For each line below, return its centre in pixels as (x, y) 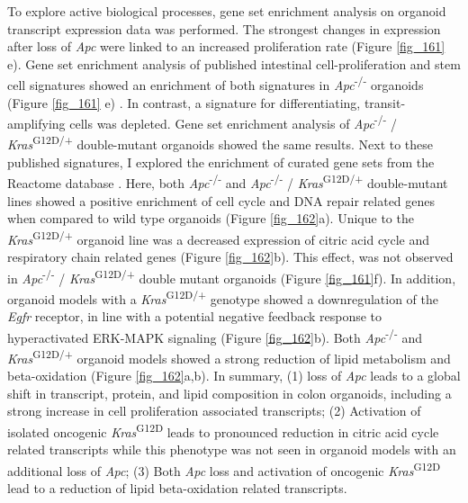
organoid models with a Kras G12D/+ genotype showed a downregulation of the (223, 297)
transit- (385, 102)
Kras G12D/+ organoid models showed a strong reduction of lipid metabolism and (229, 356)
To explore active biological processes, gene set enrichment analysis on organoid (227, 11)
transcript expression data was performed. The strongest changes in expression (224, 28)
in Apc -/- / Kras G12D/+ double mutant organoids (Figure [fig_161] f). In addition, (232, 276)
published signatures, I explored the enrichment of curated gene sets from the (221, 162)
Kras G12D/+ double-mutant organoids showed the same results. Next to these (220, 143)
